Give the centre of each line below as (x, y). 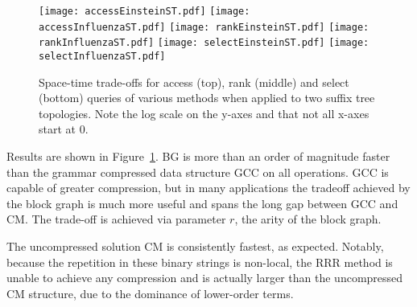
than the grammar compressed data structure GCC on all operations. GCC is (198, 172)
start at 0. (64, 129)
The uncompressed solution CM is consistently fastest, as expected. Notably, (195, 246)
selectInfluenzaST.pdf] (102, 56)
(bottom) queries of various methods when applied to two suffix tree (207, 98)
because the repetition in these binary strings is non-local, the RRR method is (200, 262)
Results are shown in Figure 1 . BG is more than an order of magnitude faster (198, 156)
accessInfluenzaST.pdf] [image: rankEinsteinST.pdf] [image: (204, 27)
